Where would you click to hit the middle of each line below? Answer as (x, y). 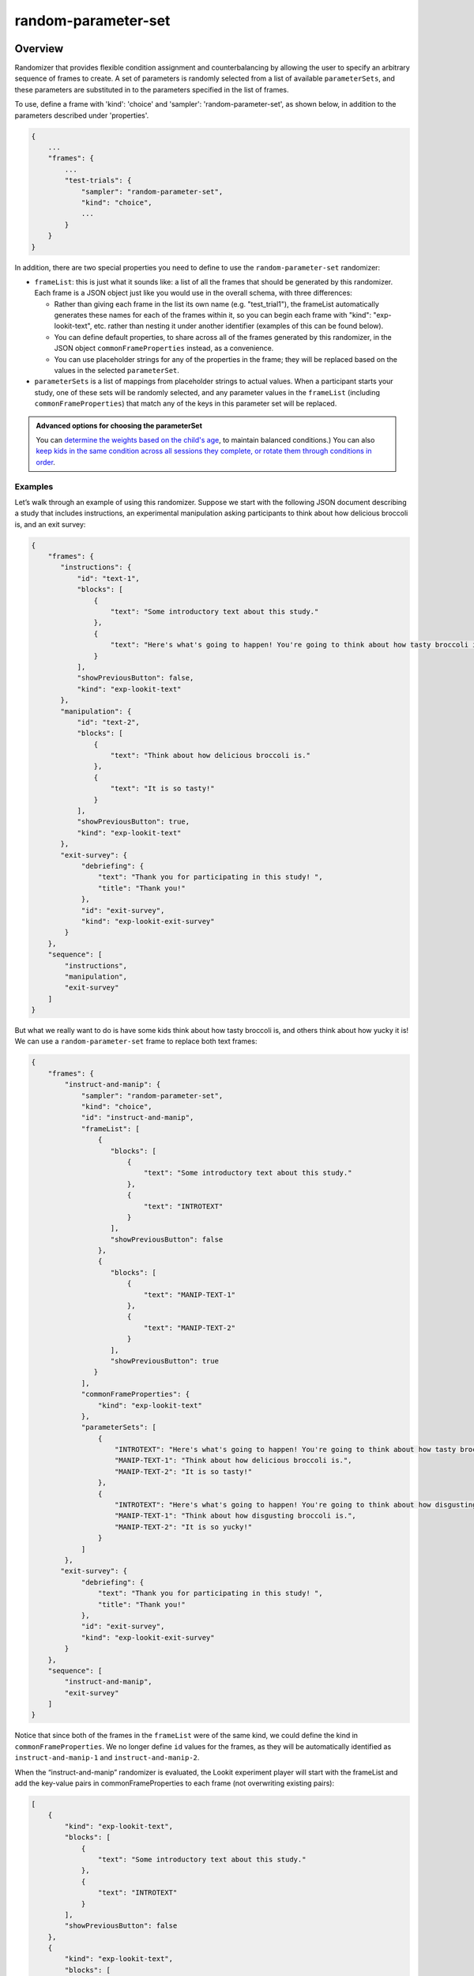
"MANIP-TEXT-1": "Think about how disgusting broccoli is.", (236, 1516)
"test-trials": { (98, 181)
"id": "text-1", (108, 578)
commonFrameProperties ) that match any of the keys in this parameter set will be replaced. (186, 404)
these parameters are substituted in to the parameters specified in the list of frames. (152, 89)
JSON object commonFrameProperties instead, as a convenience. (164, 349)
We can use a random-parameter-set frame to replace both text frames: (136, 1041)
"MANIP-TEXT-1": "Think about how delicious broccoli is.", (233, 1461)
